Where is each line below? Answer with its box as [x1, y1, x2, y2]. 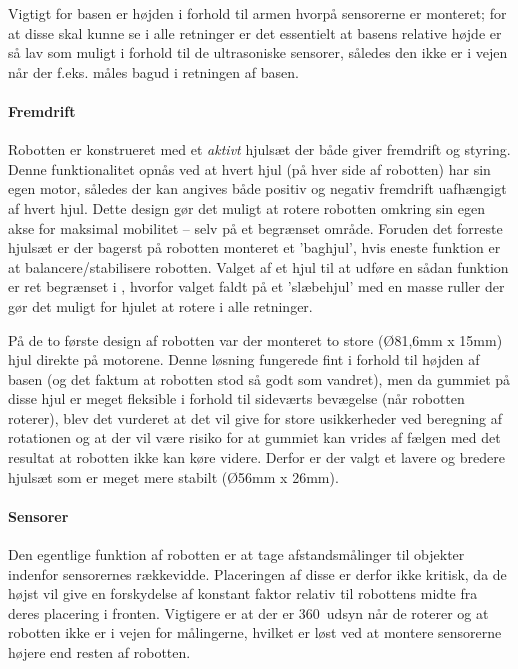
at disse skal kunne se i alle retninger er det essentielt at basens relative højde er [8, 22, 502, 43]
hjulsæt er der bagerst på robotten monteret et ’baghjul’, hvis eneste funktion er [8, 237, 501, 258]
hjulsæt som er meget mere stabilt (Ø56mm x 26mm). [8, 466, 339, 487]
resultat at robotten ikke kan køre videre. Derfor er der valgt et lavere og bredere [8, 447, 505, 468]
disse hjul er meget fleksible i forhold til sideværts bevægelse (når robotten [8, 388, 465, 409]
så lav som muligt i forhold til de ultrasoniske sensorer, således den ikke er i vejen [8, 42, 508, 63]
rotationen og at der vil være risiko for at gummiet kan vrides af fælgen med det [8, 427, 501, 448]
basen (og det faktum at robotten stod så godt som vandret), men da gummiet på [8, 368, 511, 389]
